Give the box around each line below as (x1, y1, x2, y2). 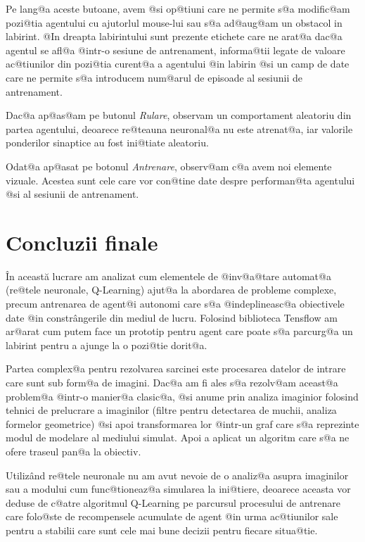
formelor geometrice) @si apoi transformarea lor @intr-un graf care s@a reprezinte (6, 416, 359, 431)
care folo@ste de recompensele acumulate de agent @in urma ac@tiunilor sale (6, 509, 338, 524)
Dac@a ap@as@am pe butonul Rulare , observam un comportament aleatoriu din (6, 108, 352, 122)
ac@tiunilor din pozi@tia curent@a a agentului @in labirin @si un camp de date (6, 56, 350, 71)
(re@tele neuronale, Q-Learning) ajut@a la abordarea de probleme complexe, (6, 282, 337, 297)
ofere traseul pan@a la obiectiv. (6, 443, 141, 458)
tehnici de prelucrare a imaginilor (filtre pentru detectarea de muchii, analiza (6, 403, 337, 417)
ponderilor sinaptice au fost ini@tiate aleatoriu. (6, 135, 209, 150)
